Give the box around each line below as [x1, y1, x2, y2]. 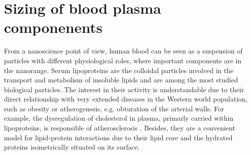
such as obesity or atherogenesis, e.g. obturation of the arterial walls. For [4, 103, 224, 113]
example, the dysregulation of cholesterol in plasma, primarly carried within [4, 113, 234, 123]
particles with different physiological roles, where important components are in [4, 55, 242, 65]
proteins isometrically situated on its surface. [4, 142, 140, 152]
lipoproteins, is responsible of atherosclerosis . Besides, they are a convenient [4, 123, 235, 133]
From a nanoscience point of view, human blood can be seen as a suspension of [4, 46, 243, 56]
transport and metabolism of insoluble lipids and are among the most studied [4, 75, 238, 85]
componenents [4, 17, 103, 37]
